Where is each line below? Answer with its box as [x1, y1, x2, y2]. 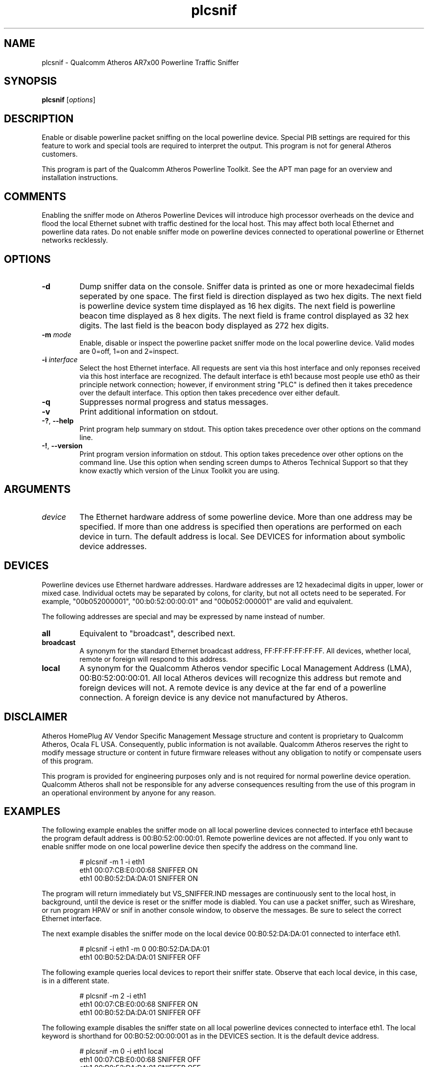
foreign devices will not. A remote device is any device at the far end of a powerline [79, 682, 386, 693]
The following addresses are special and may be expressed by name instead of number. [42, 612, 325, 621]
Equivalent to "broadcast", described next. [79, 628, 235, 638]
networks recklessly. [42, 236, 108, 245]
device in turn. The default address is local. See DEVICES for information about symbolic [79, 531, 406, 541]
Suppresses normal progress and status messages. [79, 396, 269, 407]
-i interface [42, 355, 78, 364]
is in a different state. [42, 976, 109, 985]
